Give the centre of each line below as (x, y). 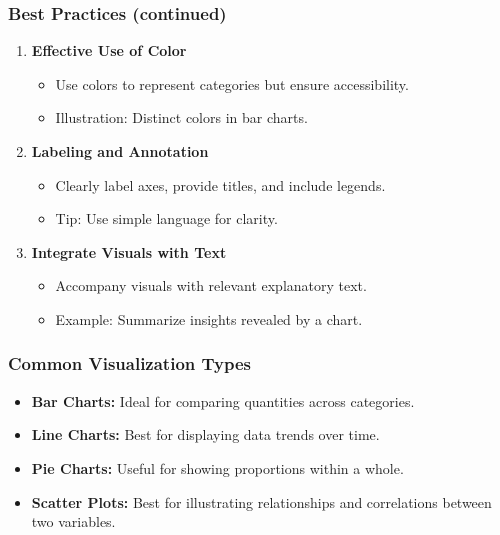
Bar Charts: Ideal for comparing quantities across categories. (223, 400)
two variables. (73, 521)
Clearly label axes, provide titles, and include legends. (220, 184)
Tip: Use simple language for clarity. (166, 218)
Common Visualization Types (130, 363)
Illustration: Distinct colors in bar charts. (181, 117)
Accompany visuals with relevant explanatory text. (211, 285)
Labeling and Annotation (120, 151)
